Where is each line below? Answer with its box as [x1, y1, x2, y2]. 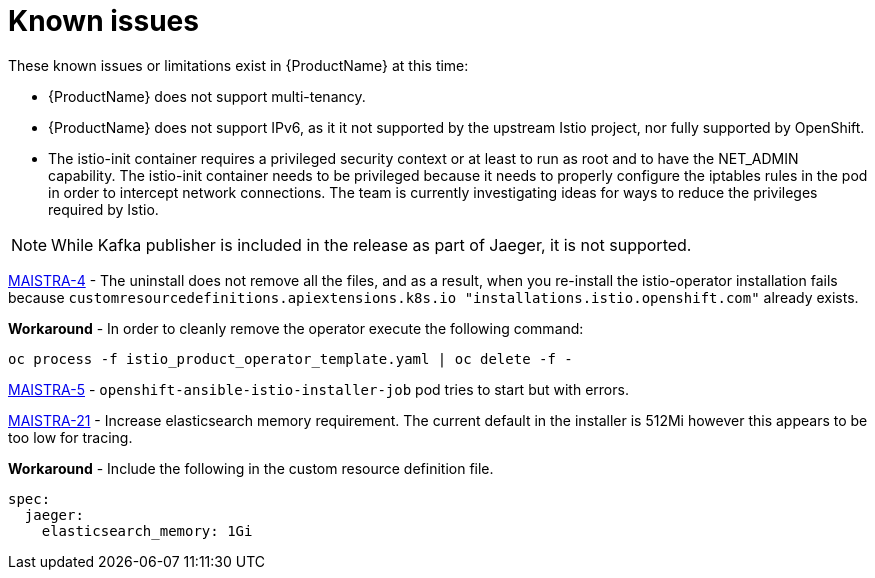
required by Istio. [48, 200, 159, 218]
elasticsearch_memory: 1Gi [41, 522, 253, 539]
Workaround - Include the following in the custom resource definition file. [8, 459, 494, 477]
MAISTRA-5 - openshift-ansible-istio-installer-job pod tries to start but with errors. [8, 380, 629, 398]
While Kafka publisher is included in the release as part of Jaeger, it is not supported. [51, 234, 692, 255]
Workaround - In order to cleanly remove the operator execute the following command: [8, 319, 584, 337]
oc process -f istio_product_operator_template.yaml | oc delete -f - [8, 350, 573, 367]
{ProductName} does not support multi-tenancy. [48, 87, 366, 105]
